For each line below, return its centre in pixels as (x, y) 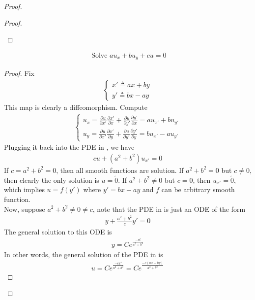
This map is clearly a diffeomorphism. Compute (76, 107)
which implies (24, 189)
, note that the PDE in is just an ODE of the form (169, 209)
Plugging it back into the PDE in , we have (69, 147)
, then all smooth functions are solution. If (120, 170)
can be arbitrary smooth (198, 189)
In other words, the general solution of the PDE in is (84, 254)
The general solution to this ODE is (58, 231)
